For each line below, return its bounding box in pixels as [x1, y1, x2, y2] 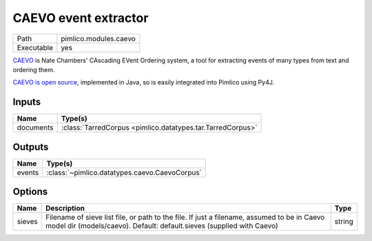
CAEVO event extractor [12, 10, 149, 25]
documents [17, 123, 54, 133]
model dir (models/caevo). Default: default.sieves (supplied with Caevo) [45, 221, 278, 231]
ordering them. [12, 65, 55, 73]
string [334, 217, 354, 227]
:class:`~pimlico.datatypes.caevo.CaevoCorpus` [46, 168, 203, 177]
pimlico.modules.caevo [61, 34, 136, 43]
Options [12, 186, 48, 198]
